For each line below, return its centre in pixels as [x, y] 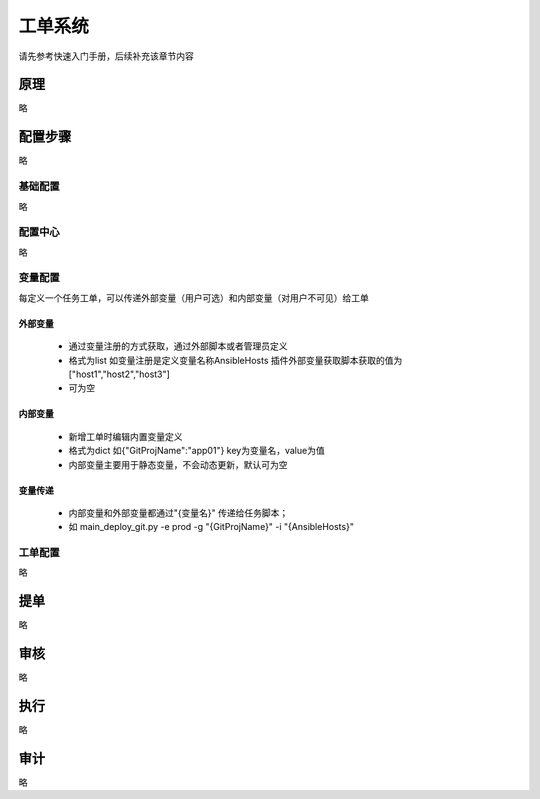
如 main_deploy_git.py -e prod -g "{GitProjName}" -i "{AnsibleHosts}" [211, 527]
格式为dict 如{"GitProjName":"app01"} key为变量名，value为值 [196, 451]
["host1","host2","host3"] [119, 374]
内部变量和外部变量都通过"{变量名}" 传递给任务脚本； [178, 512]
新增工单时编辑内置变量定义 [125, 436]
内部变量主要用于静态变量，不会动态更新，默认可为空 [178, 464]
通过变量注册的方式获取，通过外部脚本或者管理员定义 [178, 346]
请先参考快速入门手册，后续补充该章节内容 [106, 56]
